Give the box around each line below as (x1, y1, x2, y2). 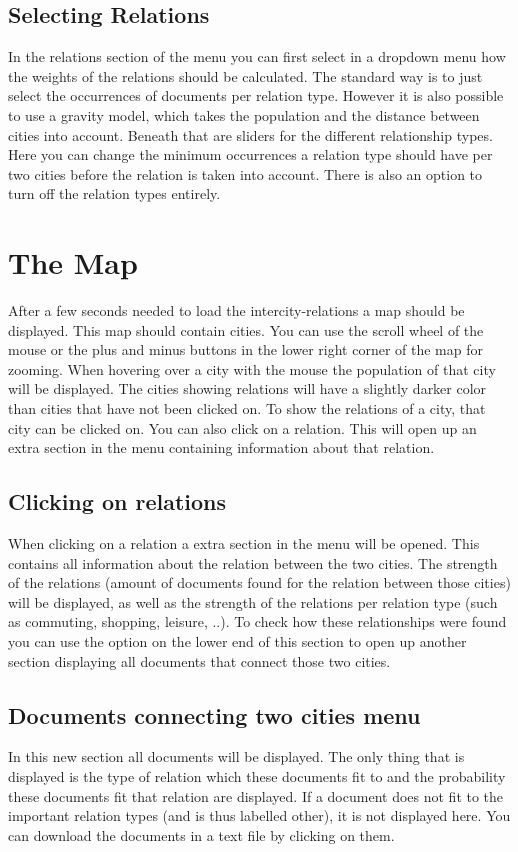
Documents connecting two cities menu (8, 699, 421, 730)
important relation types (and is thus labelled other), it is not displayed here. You (8, 805, 511, 826)
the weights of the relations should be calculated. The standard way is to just (8, 65, 483, 86)
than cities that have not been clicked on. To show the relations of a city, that (8, 398, 486, 419)
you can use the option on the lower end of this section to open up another (8, 631, 467, 651)
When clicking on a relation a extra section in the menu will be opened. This (8, 533, 480, 554)
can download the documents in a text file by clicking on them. (8, 824, 395, 845)
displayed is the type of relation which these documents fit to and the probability (8, 765, 506, 786)
